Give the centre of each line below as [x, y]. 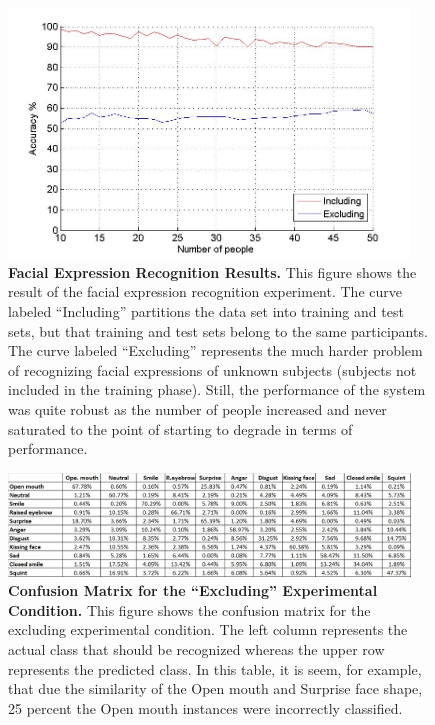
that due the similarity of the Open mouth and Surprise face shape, [215, 688]
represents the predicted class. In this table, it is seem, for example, [215, 668]
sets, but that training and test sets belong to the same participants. [218, 330]
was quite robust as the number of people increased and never [197, 409]
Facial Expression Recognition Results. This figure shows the [212, 271]
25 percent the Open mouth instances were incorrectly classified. [205, 707]
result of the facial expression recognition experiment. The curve [205, 291]
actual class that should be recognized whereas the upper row [196, 649]
